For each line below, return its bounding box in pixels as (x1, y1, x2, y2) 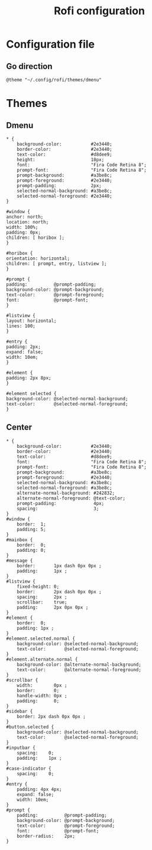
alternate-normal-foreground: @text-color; (17, 495, 126, 501)
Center (6, 422, 33, 432)
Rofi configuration (54, 4, 145, 18)
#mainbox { (6, 536, 33, 543)
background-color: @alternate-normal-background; (17, 661, 142, 668)
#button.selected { (6, 723, 54, 730)
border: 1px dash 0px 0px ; (17, 563, 102, 568)
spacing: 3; (17, 505, 99, 511)
